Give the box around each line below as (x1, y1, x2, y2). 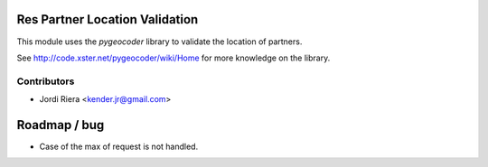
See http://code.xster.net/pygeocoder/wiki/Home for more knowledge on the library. (16, 52, 331, 63)
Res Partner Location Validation (16, 12, 199, 27)
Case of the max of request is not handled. (39, 141, 199, 152)
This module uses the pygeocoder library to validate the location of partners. (16, 36, 303, 47)
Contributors (16, 75, 75, 88)
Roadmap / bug (16, 117, 105, 133)
